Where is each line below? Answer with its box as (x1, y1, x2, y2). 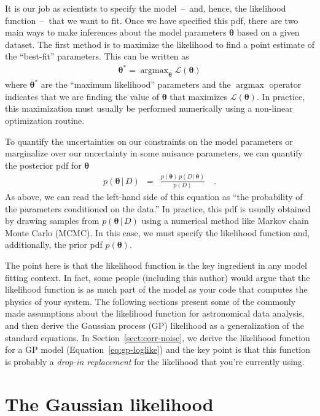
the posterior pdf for (5, 158, 82, 171)
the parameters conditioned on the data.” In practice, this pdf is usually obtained (5, 202, 311, 215)
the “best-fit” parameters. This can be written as (5, 50, 189, 63)
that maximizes (170, 90, 228, 102)
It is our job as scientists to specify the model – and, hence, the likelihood (5, 2, 286, 14)
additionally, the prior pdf (5, 238, 103, 251)
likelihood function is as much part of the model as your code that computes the (5, 283, 308, 296)
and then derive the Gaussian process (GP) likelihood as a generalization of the (5, 319, 305, 332)
